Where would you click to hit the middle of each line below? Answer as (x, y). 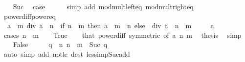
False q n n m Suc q (60, 44)
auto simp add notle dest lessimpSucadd (67, 54)
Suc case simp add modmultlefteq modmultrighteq (103, 6)
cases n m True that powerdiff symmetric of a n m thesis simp (122, 35)
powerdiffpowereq (30, 16)
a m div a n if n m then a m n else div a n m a (111, 25)
